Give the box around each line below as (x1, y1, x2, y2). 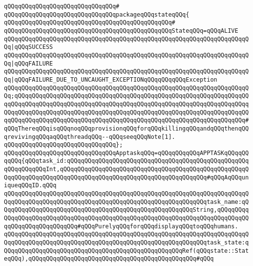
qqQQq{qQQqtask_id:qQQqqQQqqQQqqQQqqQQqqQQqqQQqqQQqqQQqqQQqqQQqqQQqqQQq (4, 157, 249, 165)
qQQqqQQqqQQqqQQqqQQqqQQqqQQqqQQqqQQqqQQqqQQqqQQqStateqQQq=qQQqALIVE (4, 27, 238, 34)
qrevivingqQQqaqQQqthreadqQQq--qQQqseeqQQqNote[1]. (4, 133, 175, 140)
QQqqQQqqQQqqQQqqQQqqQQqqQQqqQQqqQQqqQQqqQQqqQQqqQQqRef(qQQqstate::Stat (4, 247, 249, 254)
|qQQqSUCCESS (11, 44, 53, 51)
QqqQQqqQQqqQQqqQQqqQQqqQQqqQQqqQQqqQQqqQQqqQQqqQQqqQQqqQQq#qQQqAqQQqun (4, 174, 249, 181)
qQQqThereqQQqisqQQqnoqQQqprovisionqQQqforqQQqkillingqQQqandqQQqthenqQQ (4, 125, 249, 132)
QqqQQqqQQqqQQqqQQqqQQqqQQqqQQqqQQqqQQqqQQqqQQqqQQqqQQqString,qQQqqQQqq (4, 206, 249, 214)
